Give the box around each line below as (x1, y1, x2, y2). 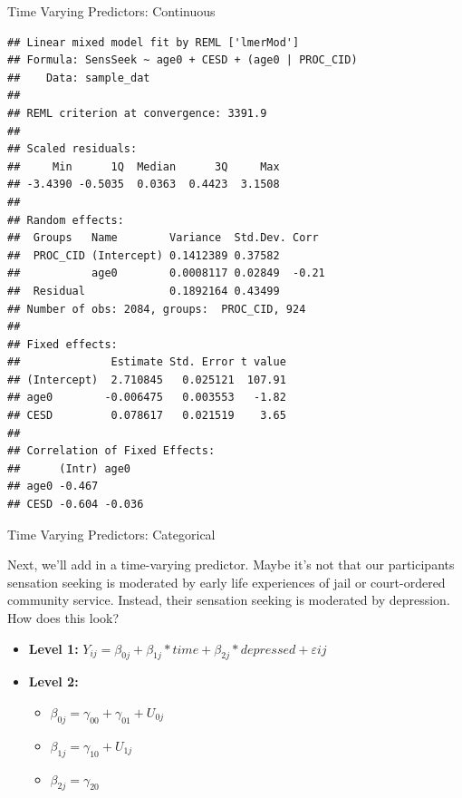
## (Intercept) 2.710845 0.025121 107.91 (7, 373, 286, 386)
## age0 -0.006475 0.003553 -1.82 (7, 391, 286, 404)
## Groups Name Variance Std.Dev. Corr (7, 231, 319, 245)
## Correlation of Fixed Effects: (7, 444, 216, 458)
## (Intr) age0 (7, 462, 131, 475)
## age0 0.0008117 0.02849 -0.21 (7, 267, 325, 280)
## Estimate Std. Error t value (7, 355, 286, 369)
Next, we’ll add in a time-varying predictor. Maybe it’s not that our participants (7, 555, 455, 574)
